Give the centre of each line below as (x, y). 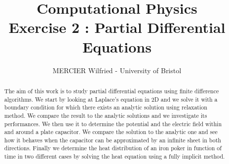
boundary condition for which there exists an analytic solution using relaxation (106, 107)
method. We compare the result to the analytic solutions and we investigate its (106, 115)
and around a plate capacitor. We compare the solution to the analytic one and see (111, 132)
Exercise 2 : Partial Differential (117, 27)
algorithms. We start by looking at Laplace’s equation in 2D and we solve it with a (111, 99)
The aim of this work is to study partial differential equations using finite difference (112, 91)
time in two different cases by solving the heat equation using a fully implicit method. (114, 156)
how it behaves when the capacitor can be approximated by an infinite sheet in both (113, 140)
